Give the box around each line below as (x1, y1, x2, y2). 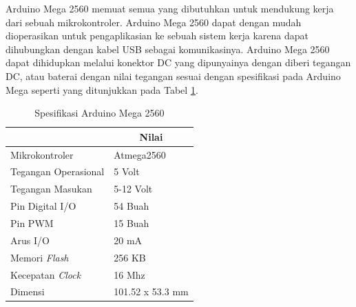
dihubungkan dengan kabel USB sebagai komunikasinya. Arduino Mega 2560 (6, 41, 330, 56)
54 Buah (114, 199, 149, 213)
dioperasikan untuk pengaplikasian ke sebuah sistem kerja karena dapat (6, 28, 308, 43)
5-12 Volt (114, 181, 153, 196)
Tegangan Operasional (10, 164, 105, 179)
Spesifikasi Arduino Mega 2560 (34, 106, 165, 120)
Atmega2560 (114, 147, 166, 161)
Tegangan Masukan (10, 181, 92, 196)
